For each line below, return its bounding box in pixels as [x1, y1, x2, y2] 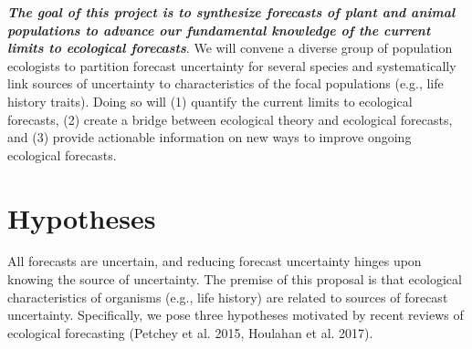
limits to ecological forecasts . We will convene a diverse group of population [7, 38, 453, 57]
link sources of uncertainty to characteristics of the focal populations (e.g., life [7, 74, 444, 93]
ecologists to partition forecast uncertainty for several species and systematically [7, 56, 456, 75]
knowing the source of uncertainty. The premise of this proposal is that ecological [7, 270, 462, 289]
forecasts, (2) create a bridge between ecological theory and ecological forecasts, [7, 109, 453, 128]
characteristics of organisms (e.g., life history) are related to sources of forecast [7, 287, 448, 306]
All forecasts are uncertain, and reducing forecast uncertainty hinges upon [7, 251, 422, 271]
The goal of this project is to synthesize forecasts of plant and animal [7, 3, 456, 21]
